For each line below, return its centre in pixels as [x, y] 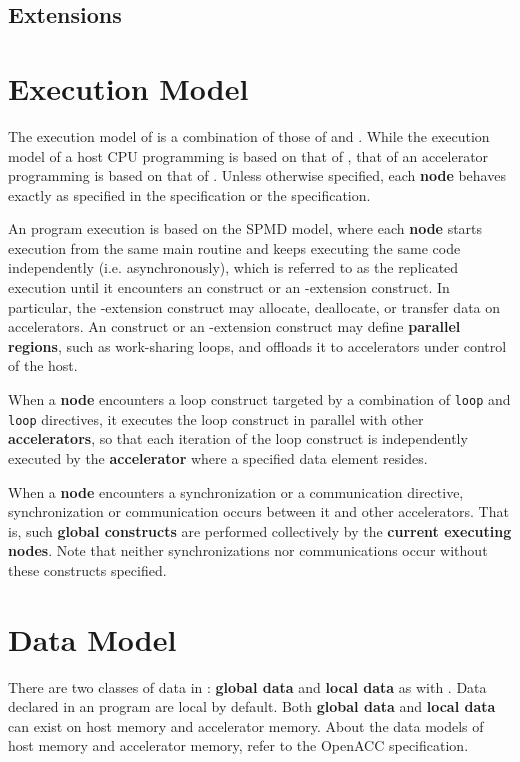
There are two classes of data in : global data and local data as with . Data [247, 686]
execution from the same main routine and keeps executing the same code [234, 247]
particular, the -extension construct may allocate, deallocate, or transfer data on [254, 306]
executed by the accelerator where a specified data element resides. [218, 457]
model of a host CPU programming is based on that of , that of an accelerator [248, 155]
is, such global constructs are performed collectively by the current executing [260, 530]
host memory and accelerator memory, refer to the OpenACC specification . [238, 745]
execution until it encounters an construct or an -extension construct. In [229, 287]
